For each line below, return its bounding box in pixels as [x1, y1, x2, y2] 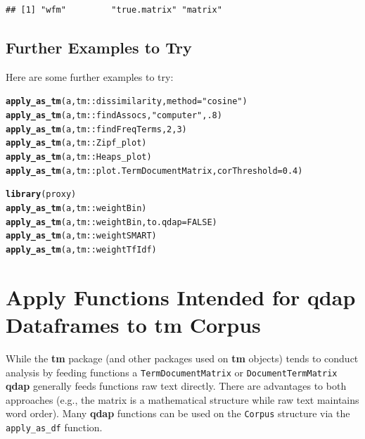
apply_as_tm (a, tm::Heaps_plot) [6, 152, 152, 163]
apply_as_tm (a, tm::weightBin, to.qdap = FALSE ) [6, 217, 217, 227]
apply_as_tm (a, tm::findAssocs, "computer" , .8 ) [6, 110, 222, 121]
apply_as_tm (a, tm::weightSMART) [6, 231, 157, 241]
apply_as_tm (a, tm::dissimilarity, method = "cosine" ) [6, 96, 248, 107]
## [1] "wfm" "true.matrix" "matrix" [6, 5, 222, 15]
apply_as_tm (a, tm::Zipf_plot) [6, 138, 147, 148]
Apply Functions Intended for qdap [6, 282, 356, 311]
